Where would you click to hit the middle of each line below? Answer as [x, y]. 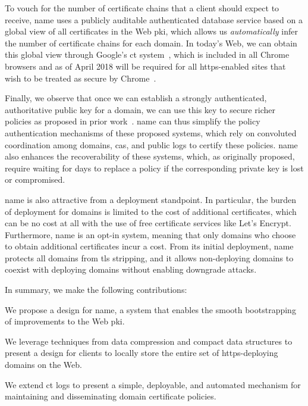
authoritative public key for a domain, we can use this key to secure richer [140, 109]
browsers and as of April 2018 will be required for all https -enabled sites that [145, 66]
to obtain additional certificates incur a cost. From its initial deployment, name [149, 246]
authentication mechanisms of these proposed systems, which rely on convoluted [151, 132]
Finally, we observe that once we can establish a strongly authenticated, [136, 98]
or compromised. [35, 179]
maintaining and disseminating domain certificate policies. [111, 396]
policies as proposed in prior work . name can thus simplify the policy [133, 121]
